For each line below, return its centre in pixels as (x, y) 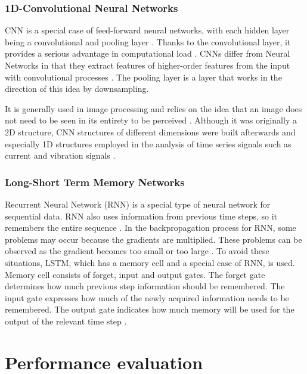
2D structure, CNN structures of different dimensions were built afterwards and (150, 132)
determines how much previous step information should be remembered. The (145, 286)
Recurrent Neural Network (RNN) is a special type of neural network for (138, 204)
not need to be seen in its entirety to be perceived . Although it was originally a (151, 120)
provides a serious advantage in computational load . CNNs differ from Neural (148, 53)
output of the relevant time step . (66, 321)
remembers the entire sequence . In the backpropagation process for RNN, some (151, 228)
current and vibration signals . (60, 155)
